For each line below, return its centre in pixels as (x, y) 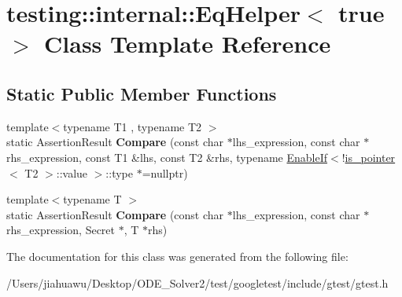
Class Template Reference (188, 44)
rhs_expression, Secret (61, 230)
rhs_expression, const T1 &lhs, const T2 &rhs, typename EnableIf (167, 157)
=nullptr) (165, 172)
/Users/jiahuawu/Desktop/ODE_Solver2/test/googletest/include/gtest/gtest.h (197, 282)
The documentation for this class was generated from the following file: (177, 256)
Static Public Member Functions (142, 93)
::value (72, 172)
